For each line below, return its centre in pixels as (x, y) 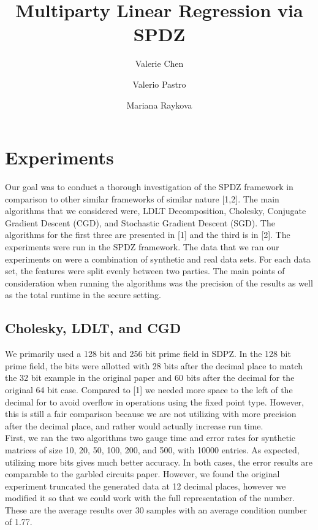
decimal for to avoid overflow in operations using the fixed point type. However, (154, 401)
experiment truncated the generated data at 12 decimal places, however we (146, 486)
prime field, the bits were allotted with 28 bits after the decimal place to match (154, 365)
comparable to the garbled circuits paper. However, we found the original (142, 474)
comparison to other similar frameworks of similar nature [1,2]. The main (142, 198)
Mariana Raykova (159, 105)
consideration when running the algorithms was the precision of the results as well (159, 282)
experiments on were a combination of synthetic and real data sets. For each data (158, 259)
